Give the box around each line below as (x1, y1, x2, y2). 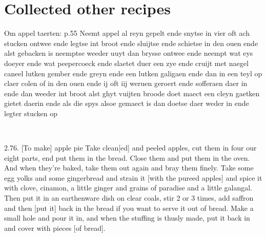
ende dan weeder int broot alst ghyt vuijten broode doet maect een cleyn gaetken (4, 88, 260, 98)
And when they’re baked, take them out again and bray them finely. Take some (4, 162, 254, 173)
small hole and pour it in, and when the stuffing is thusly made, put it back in (4, 212, 250, 223)
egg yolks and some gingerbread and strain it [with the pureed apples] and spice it (4, 172, 262, 183)
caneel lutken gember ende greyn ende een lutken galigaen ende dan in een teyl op (4, 68, 262, 78)
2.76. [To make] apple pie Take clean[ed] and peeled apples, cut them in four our (4, 142, 257, 153)
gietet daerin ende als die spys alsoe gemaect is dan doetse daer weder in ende (4, 98, 249, 109)
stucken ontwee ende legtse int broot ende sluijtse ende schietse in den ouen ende (4, 37, 258, 48)
